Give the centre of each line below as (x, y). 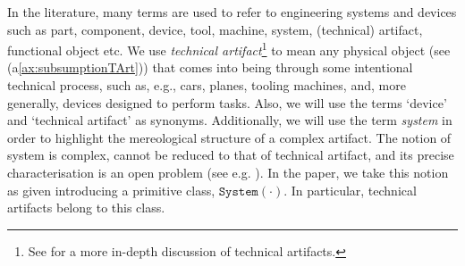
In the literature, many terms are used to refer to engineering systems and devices (232, 12)
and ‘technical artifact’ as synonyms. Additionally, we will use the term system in (230, 120)
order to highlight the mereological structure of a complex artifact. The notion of (229, 137)
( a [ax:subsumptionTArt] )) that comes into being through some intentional (210, 67)
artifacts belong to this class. (86, 208)
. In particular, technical (350, 190)
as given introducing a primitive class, (111, 190)
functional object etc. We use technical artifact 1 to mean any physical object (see (229, 49)
